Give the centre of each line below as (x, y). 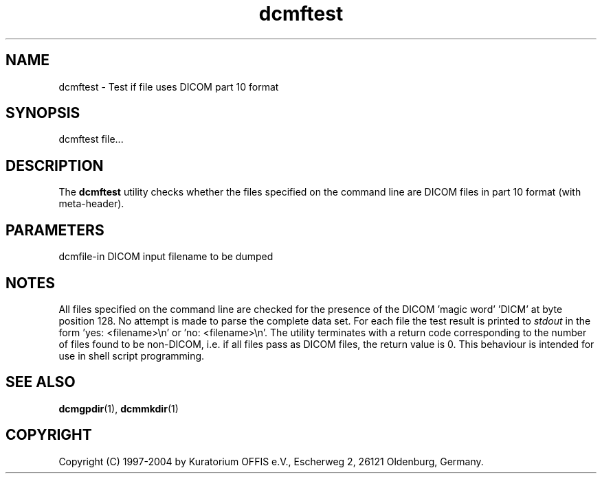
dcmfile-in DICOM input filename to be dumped (166, 257)
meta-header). (91, 204)
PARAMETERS (55, 230)
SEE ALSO (41, 382)
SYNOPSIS (43, 113)
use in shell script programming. (132, 355)
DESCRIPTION (55, 165)
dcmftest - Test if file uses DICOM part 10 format (169, 86)
